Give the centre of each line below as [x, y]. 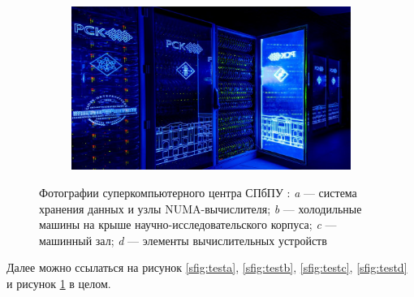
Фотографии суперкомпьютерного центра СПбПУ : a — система [198, 192]
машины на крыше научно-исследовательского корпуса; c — [188, 224]
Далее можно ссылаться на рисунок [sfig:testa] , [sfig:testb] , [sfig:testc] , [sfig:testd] [207, 267]
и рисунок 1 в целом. [59, 283]
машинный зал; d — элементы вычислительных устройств [183, 240]
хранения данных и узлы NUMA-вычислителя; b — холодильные [201, 208]
